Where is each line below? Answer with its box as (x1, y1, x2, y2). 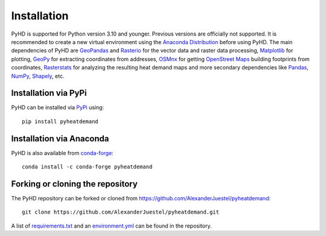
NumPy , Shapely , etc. (11, 72, 65, 80)
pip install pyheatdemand (22, 118, 99, 125)
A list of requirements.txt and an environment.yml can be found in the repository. (11, 222, 212, 229)
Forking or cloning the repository (11, 179, 138, 189)
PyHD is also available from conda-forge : (11, 149, 114, 156)
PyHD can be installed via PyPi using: (11, 104, 104, 111)
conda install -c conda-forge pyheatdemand (22, 164, 153, 170)
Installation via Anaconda (11, 133, 109, 144)
